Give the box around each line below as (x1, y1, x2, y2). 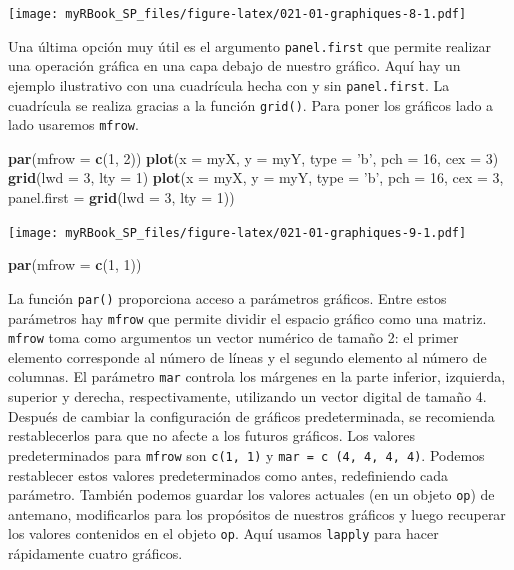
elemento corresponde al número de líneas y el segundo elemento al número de (8, 346, 487, 367)
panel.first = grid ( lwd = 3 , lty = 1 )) (8, 187, 235, 208)
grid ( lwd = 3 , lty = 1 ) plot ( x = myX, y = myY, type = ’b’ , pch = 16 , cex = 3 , (8, 167, 504, 188)
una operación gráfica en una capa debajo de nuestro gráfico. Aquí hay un (8, 55, 461, 76)
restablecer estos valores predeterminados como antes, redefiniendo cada (8, 464, 449, 485)
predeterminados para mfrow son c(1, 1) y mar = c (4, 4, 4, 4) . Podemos (8, 444, 485, 465)
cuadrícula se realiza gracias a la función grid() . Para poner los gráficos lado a (8, 94, 494, 115)
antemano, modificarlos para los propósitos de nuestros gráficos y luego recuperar (8, 503, 506, 524)
